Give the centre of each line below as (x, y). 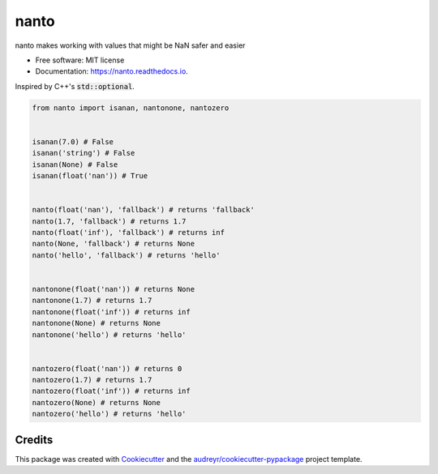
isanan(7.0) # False (73, 141)
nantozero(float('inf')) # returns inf (111, 391)
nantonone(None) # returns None (97, 323)
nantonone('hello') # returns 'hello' (109, 335)
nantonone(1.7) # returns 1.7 (92, 301)
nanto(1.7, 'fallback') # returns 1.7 (109, 221)
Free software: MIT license (80, 60)
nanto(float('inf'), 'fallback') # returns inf (128, 232)
